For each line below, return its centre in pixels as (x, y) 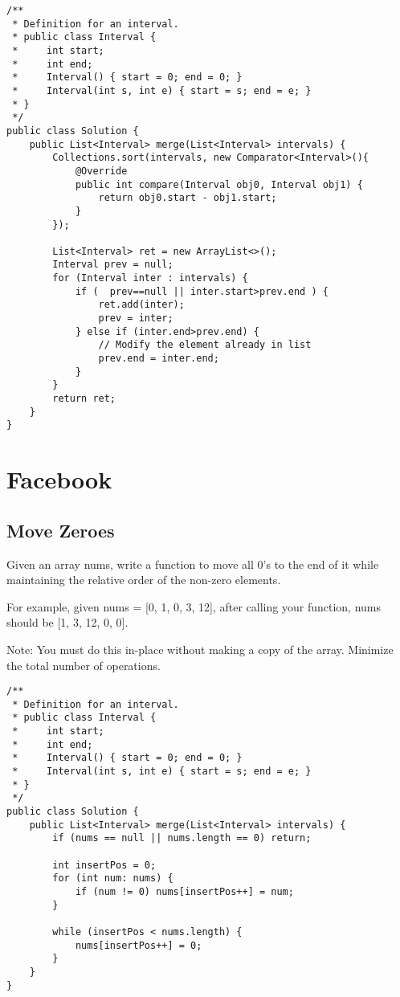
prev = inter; (136, 319)
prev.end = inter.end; (159, 359)
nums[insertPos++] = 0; (139, 945)
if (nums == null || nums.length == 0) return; (182, 838)
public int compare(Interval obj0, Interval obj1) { (219, 184)
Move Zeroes (61, 530)
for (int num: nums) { (113, 879)
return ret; (84, 399)
